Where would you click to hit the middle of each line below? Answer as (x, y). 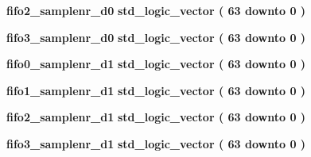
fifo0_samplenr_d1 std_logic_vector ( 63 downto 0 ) (156, 64)
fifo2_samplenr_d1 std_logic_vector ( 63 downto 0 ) (156, 117)
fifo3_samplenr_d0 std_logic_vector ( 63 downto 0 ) (156, 37)
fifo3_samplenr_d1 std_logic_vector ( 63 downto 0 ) (156, 143)
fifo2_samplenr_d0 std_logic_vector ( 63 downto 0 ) (156, 10)
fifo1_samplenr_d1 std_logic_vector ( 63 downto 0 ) (156, 90)
